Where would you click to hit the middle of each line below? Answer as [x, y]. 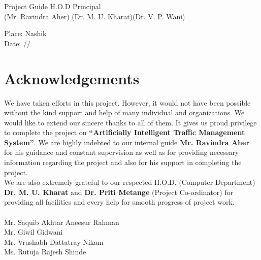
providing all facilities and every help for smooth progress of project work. [119, 202]
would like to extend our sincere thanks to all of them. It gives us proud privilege [130, 122]
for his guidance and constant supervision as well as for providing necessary [122, 152]
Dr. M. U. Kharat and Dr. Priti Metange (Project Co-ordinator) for [119, 192]
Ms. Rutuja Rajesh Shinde [45, 252]
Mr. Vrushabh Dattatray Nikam [54, 241]
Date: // [17, 43]
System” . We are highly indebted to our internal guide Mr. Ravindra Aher [127, 142]
